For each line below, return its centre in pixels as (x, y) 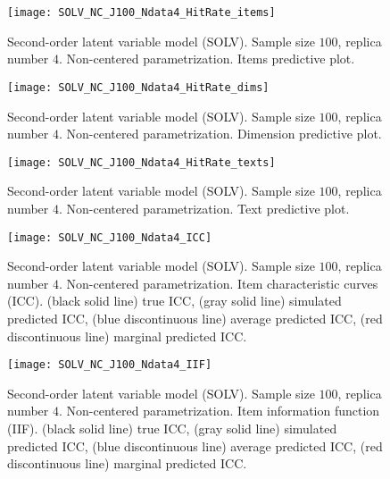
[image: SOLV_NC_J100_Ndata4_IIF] (110, 365)
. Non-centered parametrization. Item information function (220, 411)
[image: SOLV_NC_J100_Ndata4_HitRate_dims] (138, 87)
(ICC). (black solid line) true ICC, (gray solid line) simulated (174, 301)
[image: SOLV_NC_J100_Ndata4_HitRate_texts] (141, 162)
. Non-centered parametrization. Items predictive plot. (207, 59)
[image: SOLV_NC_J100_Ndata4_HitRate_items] (141, 13)
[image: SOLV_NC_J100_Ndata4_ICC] (110, 237)
